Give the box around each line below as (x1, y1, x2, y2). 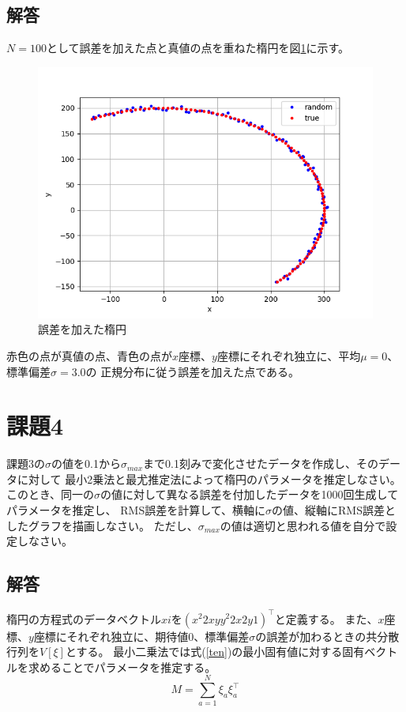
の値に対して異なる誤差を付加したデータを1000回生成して (100, 486, 399, 503)
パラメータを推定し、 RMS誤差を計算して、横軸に (6, 502, 266, 518)
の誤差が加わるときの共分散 (255, 627, 400, 644)
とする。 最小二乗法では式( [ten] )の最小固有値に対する (65, 643, 343, 660)
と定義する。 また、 (274, 610, 378, 627)
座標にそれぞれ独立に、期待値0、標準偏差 (33, 627, 250, 644)
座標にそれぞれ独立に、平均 (216, 347, 361, 364)
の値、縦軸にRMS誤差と (272, 502, 396, 518)
